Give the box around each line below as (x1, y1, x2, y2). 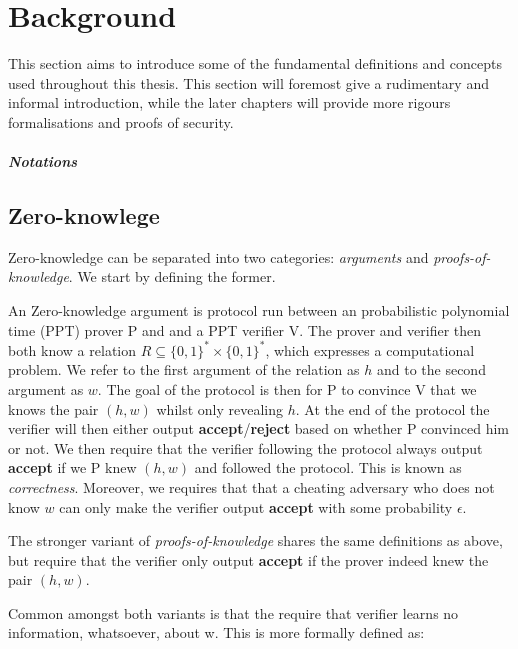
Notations (8, 151, 78, 172)
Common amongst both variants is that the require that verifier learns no (8, 602, 459, 623)
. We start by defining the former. (68, 266, 276, 287)
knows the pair (8, 398, 99, 419)
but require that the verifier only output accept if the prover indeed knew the (8, 549, 489, 570)
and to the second (376, 359, 486, 380)
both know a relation (8, 339, 137, 360)
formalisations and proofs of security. (8, 111, 234, 132)
